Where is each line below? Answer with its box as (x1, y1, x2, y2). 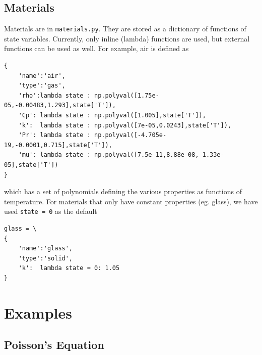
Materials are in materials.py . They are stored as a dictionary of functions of (4, 23, 246, 34)
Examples (4, 302, 72, 323)
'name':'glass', (18, 245, 73, 252)
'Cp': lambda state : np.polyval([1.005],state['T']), (18, 112, 206, 119)
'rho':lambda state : (18, 92, 91, 99)
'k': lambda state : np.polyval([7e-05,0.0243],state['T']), (18, 121, 232, 129)
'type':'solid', (18, 254, 73, 262)
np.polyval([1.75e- (94, 92, 159, 99)
